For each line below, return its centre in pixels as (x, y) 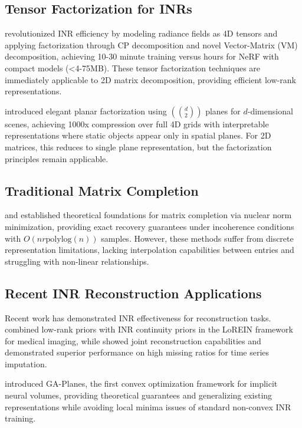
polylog (59, 239)
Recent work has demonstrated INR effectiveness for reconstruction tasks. (138, 317)
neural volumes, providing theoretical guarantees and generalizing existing (139, 395)
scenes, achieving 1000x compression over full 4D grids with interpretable (137, 124)
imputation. (26, 363)
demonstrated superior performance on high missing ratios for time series (137, 352)
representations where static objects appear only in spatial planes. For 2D (138, 135)
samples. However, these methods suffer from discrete (197, 238)
